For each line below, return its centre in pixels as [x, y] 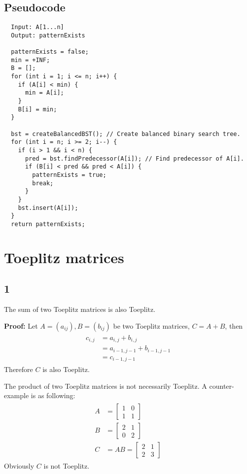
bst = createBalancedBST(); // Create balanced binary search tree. [126, 134]
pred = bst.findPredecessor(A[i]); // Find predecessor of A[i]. [134, 158]
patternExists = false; [50, 52]
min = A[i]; [44, 93]
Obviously [19, 466]
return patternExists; [48, 224]
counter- [222, 386]
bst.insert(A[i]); [48, 208]
